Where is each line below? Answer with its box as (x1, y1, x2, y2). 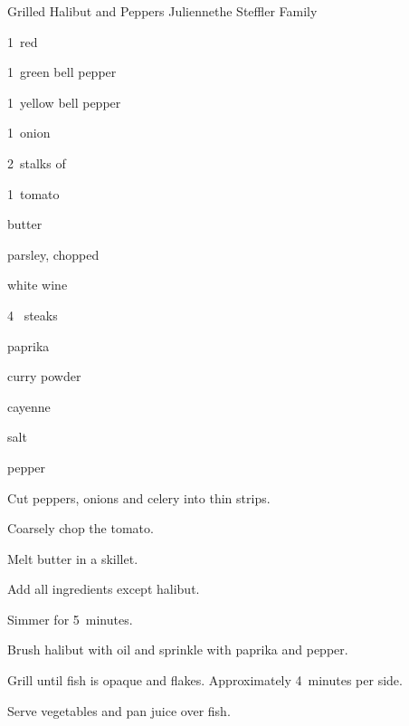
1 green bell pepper (7, 62, 117, 81)
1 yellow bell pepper (7, 92, 121, 111)
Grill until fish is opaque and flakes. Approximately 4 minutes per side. (7, 671, 403, 690)
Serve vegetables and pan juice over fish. (7, 701, 231, 720)
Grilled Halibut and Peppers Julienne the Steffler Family (7, 2, 318, 20)
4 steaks (7, 305, 58, 324)
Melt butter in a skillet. (7, 549, 138, 568)
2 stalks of (7, 153, 66, 172)
